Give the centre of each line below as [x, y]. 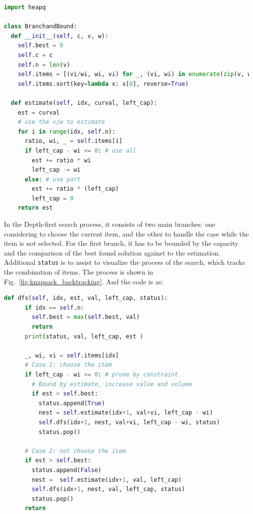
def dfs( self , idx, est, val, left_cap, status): [86, 298]
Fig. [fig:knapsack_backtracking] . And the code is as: [84, 281]
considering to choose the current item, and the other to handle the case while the [126, 233]
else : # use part [53, 179]
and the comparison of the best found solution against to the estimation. [112, 252]
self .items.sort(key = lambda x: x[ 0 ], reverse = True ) [103, 84]
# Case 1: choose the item [68, 365]
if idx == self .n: [54, 307]
